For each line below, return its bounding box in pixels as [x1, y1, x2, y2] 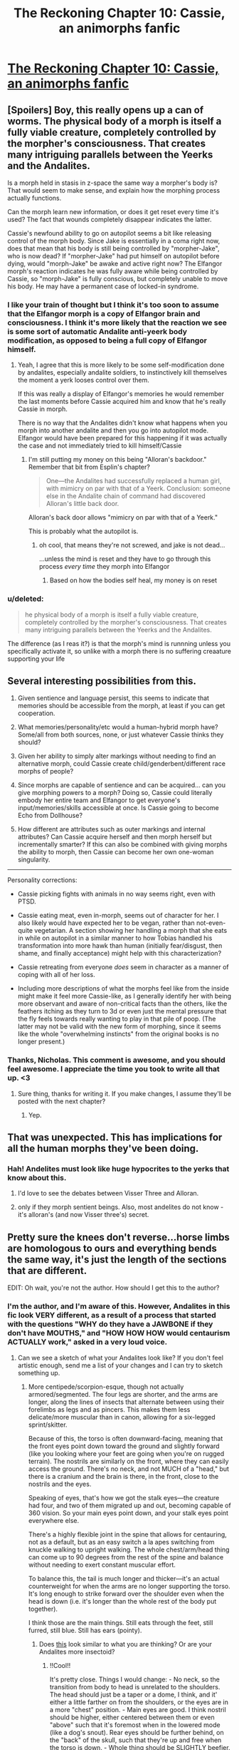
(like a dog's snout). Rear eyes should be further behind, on [49, 1728, 224, 1736]
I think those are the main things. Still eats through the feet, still [28, 1618, 213, 1627]
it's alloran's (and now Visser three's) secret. [17, 1210, 149, 1219]
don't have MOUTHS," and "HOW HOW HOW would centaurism [7, 1328, 230, 1338]
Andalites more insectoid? [38, 1647, 115, 1656]
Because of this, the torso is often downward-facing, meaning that [28, 1434, 223, 1442]
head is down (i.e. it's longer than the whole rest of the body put [28, 1597, 217, 1605]
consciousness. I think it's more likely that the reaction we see [7, 318, 228, 328]
